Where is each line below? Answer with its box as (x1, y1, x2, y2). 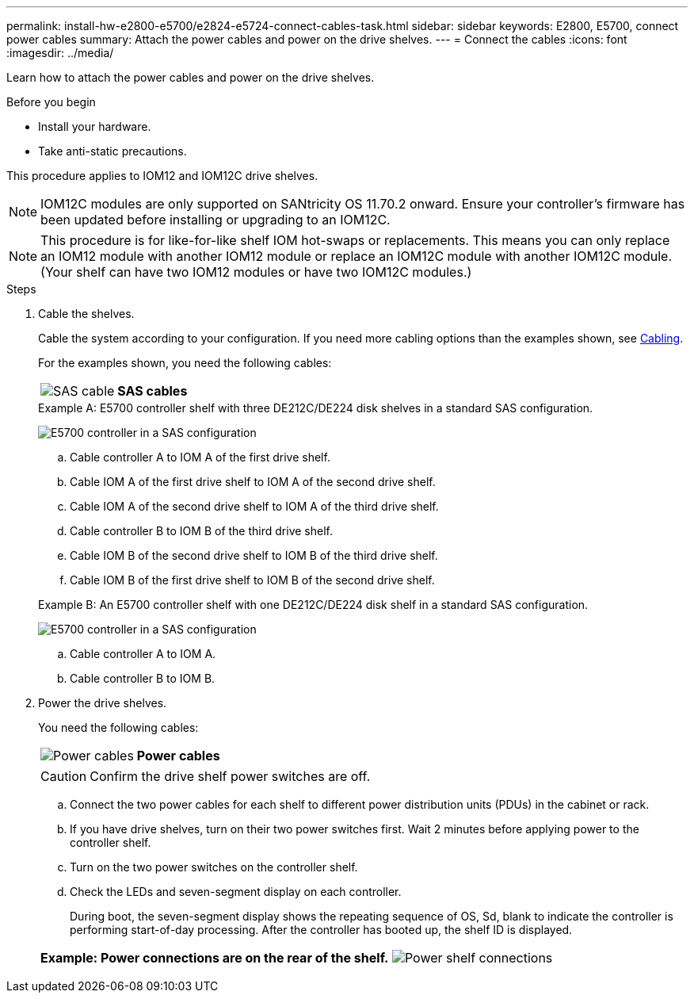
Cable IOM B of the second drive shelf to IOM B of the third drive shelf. (70, 549, 438, 562)
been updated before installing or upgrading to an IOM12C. (40, 212, 391, 228)
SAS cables (117, 383, 188, 399)
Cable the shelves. (38, 307, 135, 320)
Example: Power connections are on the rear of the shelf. (40, 950, 389, 966)
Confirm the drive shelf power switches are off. (90, 768, 371, 784)
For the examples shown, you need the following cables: (38, 356, 332, 369)
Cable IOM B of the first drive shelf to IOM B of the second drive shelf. (70, 573, 435, 587)
